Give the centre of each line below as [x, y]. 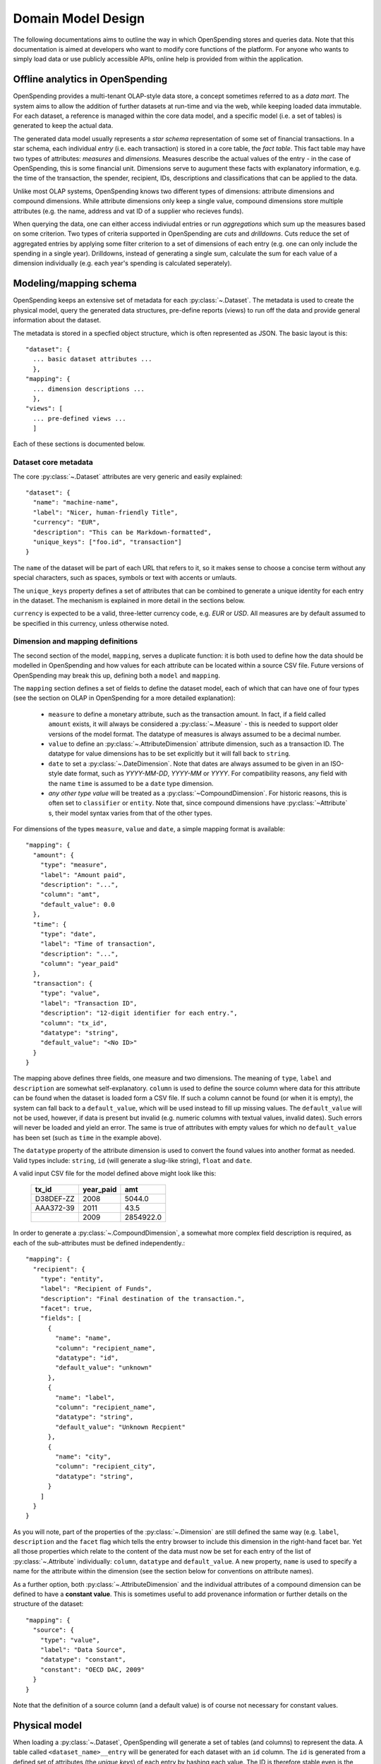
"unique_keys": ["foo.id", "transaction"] [108, 542]
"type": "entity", [72, 1279]
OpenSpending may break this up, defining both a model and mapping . [117, 675]
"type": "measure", [74, 865]
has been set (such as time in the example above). [87, 1137]
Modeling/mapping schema [75, 283]
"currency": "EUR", [66, 522]
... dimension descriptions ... [89, 389]
